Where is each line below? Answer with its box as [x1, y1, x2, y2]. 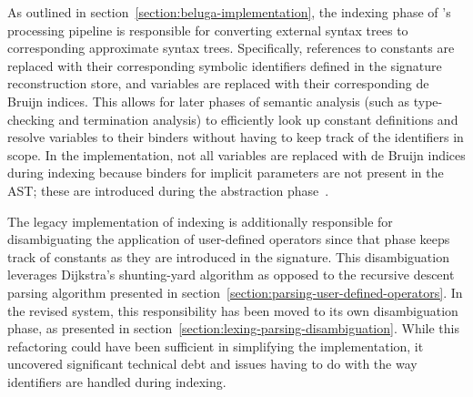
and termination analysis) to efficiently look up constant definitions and [58, 109, 458, 128]
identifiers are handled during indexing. [7, 372, 226, 391]
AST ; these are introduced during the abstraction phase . [7, 180, 329, 199]
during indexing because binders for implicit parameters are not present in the [7, 163, 444, 182]
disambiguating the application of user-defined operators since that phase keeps [7, 229, 450, 249]
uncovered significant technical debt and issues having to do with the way [7, 354, 418, 373]
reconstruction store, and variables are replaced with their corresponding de [7, 74, 429, 93]
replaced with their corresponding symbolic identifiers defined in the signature [7, 56, 442, 75]
